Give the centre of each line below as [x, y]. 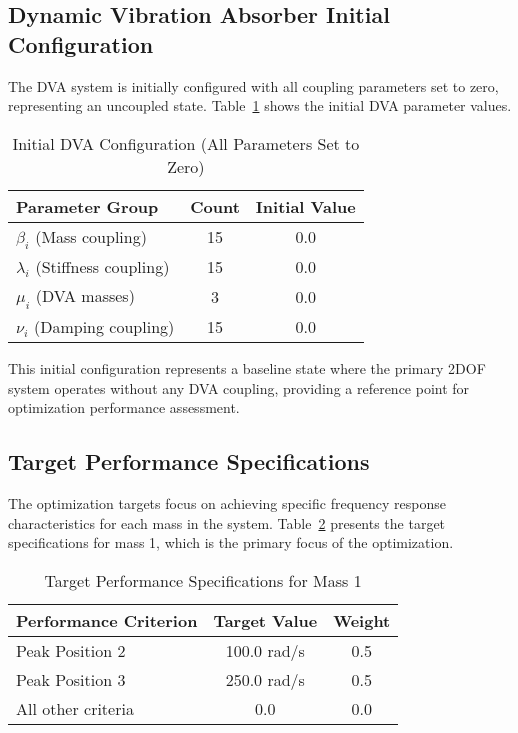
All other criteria [75, 708]
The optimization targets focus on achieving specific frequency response [227, 503]
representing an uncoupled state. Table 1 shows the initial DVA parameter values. [260, 105]
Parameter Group [87, 206]
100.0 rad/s [265, 650]
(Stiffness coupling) [102, 266]
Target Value [265, 620]
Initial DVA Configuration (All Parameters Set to [186, 143]
